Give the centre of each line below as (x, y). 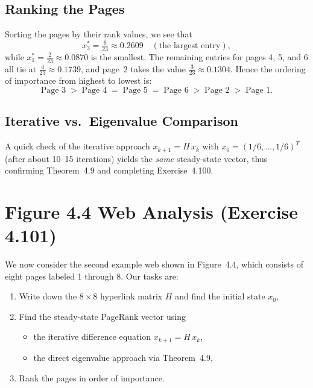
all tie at (21, 68)
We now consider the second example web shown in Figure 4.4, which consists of (154, 264)
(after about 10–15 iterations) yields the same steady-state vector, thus (136, 158)
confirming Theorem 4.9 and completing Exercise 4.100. (109, 170)
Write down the (48, 296)
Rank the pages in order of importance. (92, 377)
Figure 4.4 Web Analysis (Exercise (152, 211)
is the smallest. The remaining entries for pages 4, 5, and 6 (199, 56)
